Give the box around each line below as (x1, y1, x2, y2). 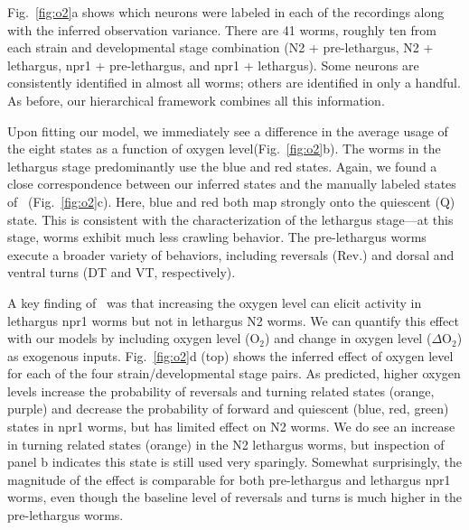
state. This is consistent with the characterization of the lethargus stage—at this (7, 209, 454, 228)
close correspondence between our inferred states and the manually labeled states (7, 174, 456, 193)
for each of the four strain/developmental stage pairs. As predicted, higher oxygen (7, 364, 461, 383)
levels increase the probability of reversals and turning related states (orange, (7, 381, 435, 400)
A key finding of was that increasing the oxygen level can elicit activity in (7, 293, 422, 311)
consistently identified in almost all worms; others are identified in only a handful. (7, 73, 461, 92)
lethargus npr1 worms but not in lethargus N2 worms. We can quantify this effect (7, 311, 459, 330)
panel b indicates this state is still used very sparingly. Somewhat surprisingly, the (7, 452, 462, 471)
